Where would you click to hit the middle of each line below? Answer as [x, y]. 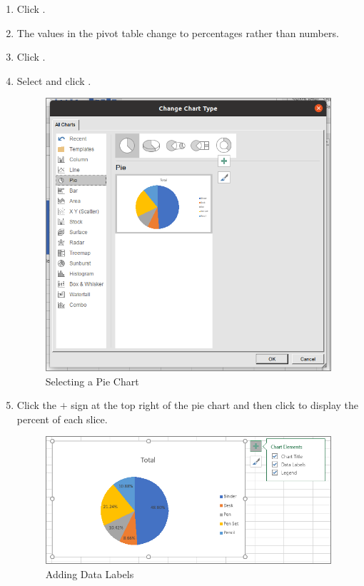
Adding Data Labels [90, 574]
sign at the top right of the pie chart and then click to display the [214, 405]
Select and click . [54, 80]
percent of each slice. [62, 419]
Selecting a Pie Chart [92, 381]
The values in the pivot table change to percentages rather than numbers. [178, 32]
